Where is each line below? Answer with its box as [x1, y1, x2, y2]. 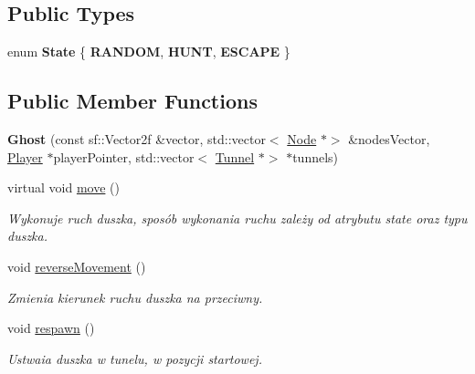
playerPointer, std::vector [53, 147, 195, 166]
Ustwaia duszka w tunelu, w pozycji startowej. [7, 348, 262, 368]
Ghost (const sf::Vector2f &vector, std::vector [7, 130, 266, 148]
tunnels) [292, 147, 339, 166]
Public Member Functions [7, 87, 258, 115]
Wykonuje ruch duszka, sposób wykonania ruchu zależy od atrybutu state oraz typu [7, 208, 468, 227]
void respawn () [7, 318, 95, 338]
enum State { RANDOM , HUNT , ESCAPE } [7, 42, 290, 61]
